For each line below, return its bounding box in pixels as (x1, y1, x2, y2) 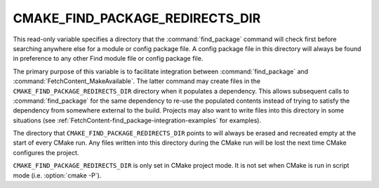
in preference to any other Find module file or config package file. (13, 55, 204, 63)
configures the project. (13, 148, 79, 157)
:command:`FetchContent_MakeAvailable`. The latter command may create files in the (13, 77, 261, 85)
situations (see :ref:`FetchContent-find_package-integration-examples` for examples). (13, 116, 262, 124)
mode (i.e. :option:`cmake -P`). (13, 171, 102, 180)
